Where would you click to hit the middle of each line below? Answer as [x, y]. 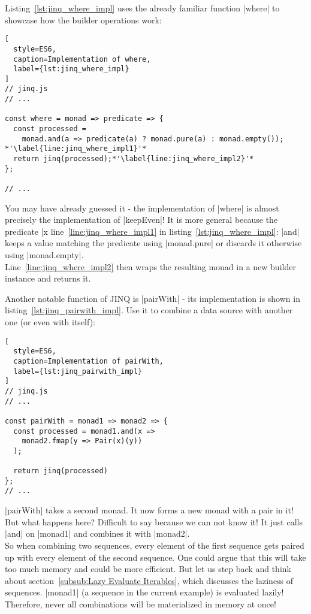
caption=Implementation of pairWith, [88, 361]
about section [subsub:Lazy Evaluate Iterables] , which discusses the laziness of [149, 580]
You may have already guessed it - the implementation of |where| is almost [142, 208]
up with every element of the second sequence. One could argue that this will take [155, 557]
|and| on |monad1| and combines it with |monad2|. [97, 533]
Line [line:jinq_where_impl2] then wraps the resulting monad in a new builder [150, 266]
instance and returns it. [48, 278]
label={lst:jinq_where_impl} [71, 69]
